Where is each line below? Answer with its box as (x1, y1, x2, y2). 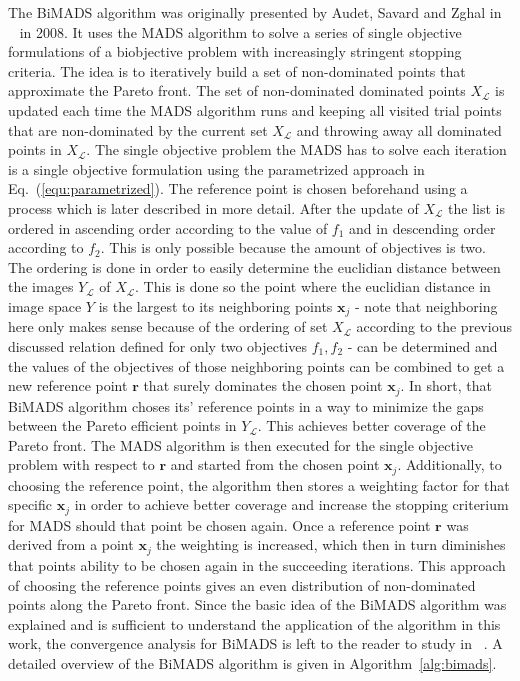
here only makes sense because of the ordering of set (8, 316, 328, 337)
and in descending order (349, 217, 496, 238)
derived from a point (8, 534, 134, 555)
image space (8, 295, 82, 316)
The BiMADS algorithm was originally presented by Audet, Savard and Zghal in (8, 2, 502, 22)
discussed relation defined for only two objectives (8, 335, 308, 356)
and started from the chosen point (170, 454, 380, 475)
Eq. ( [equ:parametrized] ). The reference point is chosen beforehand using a (8, 178, 468, 199)
